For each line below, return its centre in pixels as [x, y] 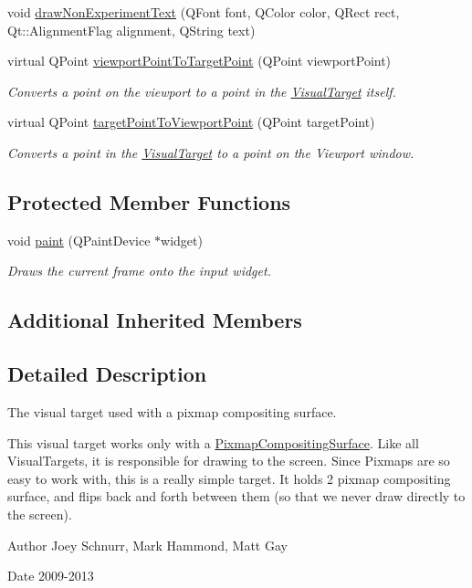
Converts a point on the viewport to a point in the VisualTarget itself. [202, 91]
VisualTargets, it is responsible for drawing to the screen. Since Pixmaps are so [229, 461]
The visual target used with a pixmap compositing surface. [172, 411]
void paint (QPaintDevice [79, 240]
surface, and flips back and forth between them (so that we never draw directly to [236, 496]
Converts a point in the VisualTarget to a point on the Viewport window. [211, 152]
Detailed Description [107, 374]
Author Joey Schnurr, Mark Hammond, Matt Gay [147, 545]
